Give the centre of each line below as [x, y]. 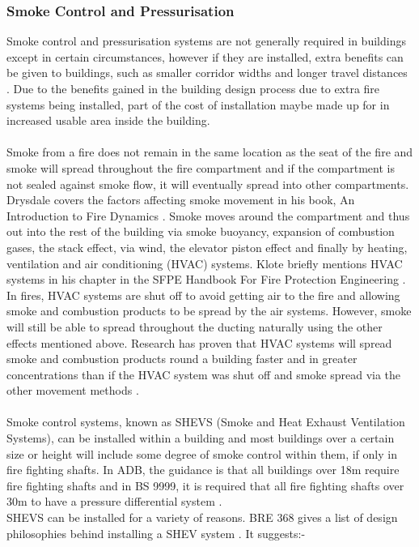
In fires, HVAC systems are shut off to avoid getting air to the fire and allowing [203, 295]
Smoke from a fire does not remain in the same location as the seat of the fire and [210, 152]
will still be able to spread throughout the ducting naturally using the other [195, 326]
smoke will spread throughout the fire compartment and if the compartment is [201, 167]
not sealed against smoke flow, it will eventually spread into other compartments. [208, 184]
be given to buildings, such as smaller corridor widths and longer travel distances [207, 73]
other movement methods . [73, 390]
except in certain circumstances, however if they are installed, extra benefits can [205, 56]
